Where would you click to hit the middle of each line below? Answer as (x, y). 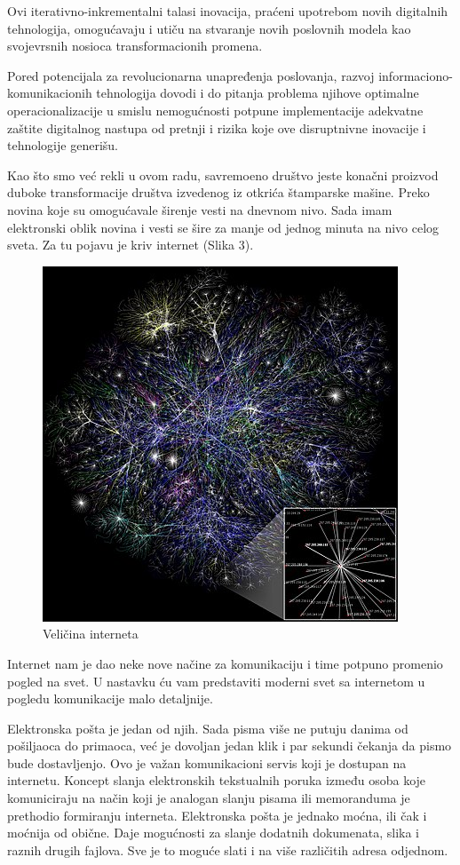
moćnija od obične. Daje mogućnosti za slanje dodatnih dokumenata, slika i (214, 833)
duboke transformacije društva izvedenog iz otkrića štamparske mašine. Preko (218, 192)
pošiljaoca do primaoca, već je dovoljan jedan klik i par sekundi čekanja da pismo (230, 746)
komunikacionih (50, 93)
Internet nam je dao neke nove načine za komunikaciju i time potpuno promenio (225, 663)
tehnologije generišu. (63, 145)
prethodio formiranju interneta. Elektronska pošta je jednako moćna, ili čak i (217, 815)
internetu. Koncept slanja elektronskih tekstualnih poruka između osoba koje (217, 780)
